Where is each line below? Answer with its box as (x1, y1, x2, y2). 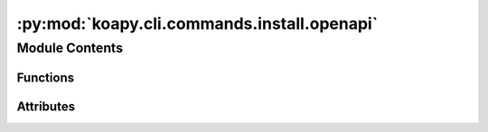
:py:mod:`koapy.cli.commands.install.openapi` (16, 14, 379, 33)
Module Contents (16, 40, 124, 56)
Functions (16, 70, 75, 85)
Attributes (16, 99, 76, 114)
